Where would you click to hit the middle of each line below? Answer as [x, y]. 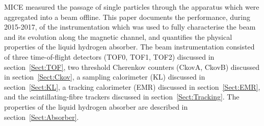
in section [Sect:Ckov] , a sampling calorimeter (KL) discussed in [105, 77]
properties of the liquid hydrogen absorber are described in [96, 106]
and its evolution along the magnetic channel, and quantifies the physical [118, 36]
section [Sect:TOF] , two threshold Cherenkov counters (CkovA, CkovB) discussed [132, 67]
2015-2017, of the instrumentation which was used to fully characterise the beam [130, 27]
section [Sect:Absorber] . [42, 117]
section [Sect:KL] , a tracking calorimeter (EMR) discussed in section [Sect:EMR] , [132, 86]
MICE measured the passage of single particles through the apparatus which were [132, 7]
